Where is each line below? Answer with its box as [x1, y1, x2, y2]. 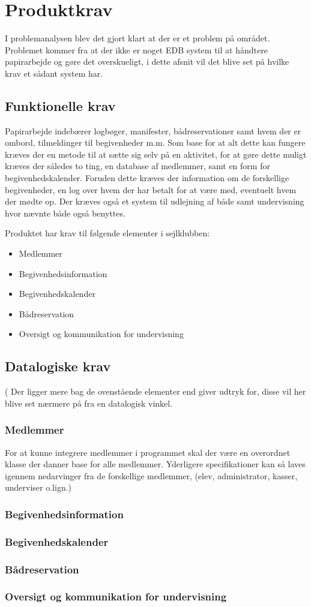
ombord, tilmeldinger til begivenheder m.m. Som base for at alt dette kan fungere [5, 136, 306, 149]
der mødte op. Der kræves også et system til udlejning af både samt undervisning [5, 195, 304, 208]
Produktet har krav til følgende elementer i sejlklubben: [5, 227, 210, 239]
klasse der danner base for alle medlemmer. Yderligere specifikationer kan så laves [5, 458, 306, 470]
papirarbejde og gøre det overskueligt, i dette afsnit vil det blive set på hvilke [5, 55, 289, 68]
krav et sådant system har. [5, 67, 103, 79]
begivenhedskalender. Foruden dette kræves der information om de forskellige [5, 172, 289, 184]
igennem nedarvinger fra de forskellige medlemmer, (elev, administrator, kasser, [5, 469, 298, 482]
